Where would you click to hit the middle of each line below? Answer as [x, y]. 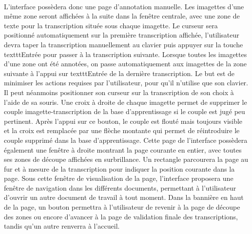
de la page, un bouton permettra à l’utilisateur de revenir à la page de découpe [122, 207]
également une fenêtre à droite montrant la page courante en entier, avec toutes [123, 149]
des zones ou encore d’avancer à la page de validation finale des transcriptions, [121, 216]
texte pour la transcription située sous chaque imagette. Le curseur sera [111, 25]
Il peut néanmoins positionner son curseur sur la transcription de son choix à [119, 92]
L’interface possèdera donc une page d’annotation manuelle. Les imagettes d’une [124, 6]
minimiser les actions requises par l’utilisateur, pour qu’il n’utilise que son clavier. [126, 83]
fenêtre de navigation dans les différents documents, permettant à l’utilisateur [120, 187]
